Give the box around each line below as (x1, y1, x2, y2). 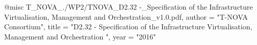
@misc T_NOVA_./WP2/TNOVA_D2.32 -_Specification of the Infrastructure (4, 2, 253, 12)
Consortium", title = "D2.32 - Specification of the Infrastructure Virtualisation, (4, 21, 252, 32)
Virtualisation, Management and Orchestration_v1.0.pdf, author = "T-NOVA (4, 11, 248, 22)
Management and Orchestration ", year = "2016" (4, 31, 156, 41)
